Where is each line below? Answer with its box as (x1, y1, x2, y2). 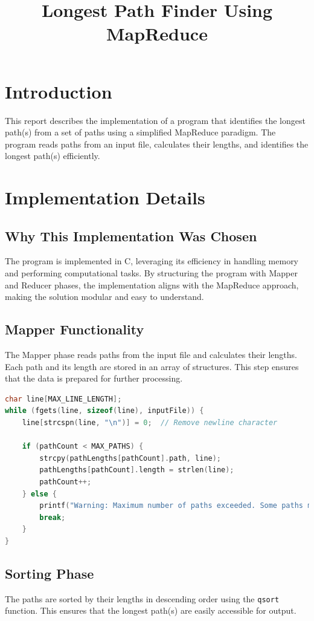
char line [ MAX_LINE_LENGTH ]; (5, 394, 122, 403)
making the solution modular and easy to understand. (5, 290, 204, 303)
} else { (22, 489, 57, 498)
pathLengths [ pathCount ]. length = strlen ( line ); (39, 466, 234, 475)
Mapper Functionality (5, 320, 144, 339)
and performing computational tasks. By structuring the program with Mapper (5, 267, 298, 279)
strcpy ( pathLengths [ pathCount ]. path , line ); (39, 454, 222, 463)
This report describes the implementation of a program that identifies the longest (5, 114, 306, 126)
